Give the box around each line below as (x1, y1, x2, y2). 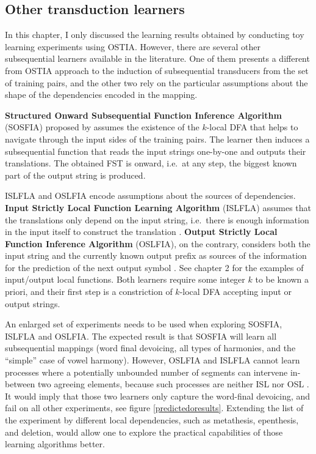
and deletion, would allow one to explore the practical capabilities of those (5, 425, 283, 438)
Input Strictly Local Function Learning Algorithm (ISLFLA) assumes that (5, 201, 312, 214)
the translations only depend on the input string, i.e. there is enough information (5, 213, 309, 226)
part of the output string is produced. (5, 168, 146, 181)
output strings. (5, 297, 60, 310)
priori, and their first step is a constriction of (5, 285, 173, 298)
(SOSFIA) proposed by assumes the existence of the (5, 121, 199, 133)
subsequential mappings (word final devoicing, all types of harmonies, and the (5, 341, 296, 354)
